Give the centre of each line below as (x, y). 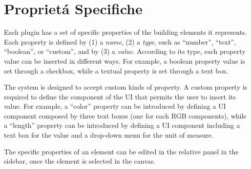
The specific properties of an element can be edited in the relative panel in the (121, 151)
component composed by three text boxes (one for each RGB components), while (125, 115)
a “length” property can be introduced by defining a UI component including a (122, 125)
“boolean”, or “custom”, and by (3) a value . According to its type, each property (125, 51)
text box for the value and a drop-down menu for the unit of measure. (109, 135)
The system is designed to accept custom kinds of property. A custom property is (126, 87)
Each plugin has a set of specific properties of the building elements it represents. (125, 32)
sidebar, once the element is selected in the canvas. (80, 161)
